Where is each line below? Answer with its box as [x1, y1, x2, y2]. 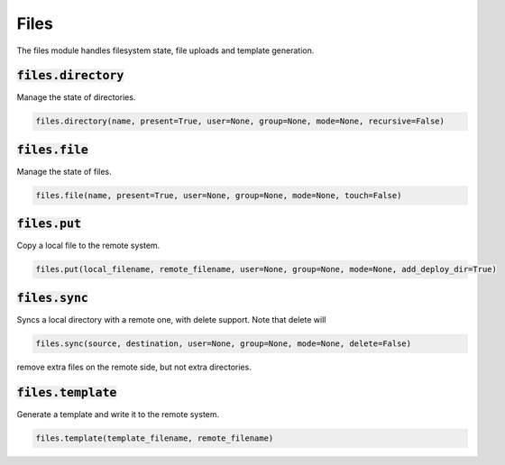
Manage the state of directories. [16, 92, 136, 103]
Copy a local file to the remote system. [16, 240, 161, 251]
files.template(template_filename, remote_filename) [35, 433, 274, 443]
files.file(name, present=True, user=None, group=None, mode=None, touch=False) [35, 190, 402, 200]
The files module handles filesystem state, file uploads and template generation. [16, 45, 315, 56]
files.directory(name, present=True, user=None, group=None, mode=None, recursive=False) [35, 116, 445, 126]
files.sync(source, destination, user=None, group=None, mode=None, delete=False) [35, 338, 412, 349]
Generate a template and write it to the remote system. [16, 408, 220, 419]
